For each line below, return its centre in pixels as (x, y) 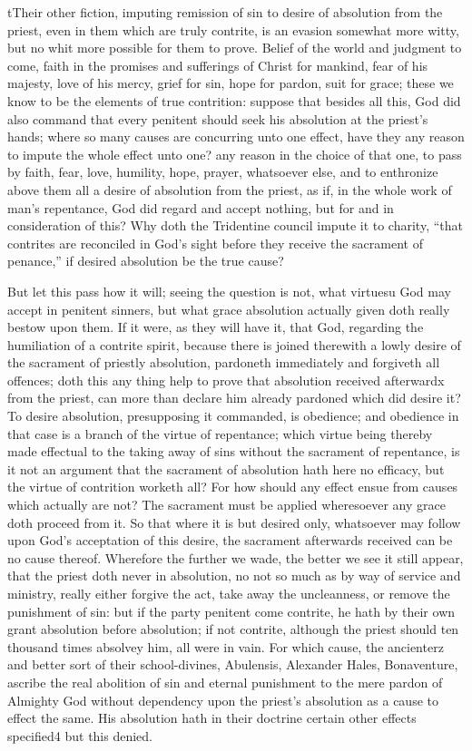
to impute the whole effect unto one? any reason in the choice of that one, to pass (235, 154)
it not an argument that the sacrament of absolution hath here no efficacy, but (226, 468)
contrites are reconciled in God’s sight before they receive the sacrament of (215, 243)
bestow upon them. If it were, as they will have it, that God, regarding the (216, 327)
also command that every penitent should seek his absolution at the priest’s (218, 118)
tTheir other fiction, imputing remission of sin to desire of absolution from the (225, 12)
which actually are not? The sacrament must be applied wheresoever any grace (226, 505)
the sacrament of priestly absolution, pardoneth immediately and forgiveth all (224, 362)
